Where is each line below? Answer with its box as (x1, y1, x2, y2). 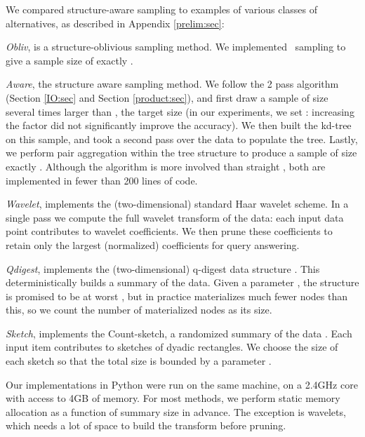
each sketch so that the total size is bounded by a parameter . (6, 354, 272, 368)
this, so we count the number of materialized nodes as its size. (6, 302, 272, 317)
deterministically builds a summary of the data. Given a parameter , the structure (6, 275, 359, 290)
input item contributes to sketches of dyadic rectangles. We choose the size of (6, 339, 338, 354)
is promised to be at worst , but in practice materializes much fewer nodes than (6, 288, 348, 303)
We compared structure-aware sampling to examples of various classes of (6, 2, 318, 16)
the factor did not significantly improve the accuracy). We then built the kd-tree (6, 118, 352, 133)
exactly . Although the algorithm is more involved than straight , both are (6, 159, 326, 173)
